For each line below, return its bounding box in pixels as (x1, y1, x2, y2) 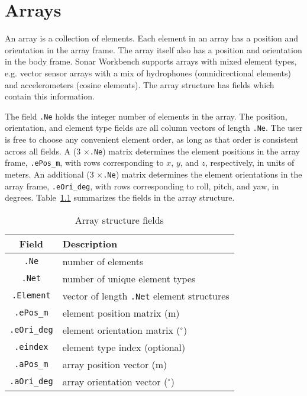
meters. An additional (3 (5, 168, 94, 180)
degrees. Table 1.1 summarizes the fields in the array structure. (5, 191, 235, 204)
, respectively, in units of (205, 156, 295, 169)
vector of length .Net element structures (62, 288, 230, 302)
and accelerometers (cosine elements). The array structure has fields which (5, 78, 274, 91)
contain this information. (5, 90, 95, 102)
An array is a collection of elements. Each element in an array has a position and (5, 32, 299, 44)
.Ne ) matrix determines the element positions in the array (89, 144, 300, 157)
